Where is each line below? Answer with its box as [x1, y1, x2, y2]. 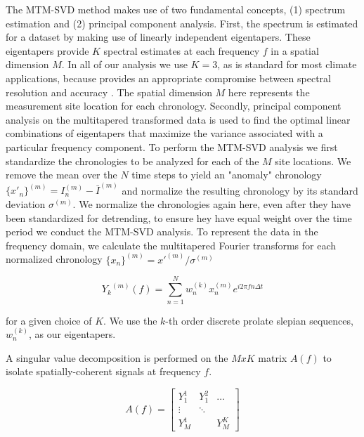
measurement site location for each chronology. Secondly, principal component [6, 98, 342, 113]
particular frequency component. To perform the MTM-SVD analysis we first [6, 139, 338, 154]
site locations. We [275, 153, 351, 168]
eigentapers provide [6, 43, 89, 58]
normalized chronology [6, 252, 103, 266]
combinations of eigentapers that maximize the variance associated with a [6, 126, 323, 141]
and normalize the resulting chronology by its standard [122, 183, 358, 197]
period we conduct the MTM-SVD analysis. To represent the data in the [6, 224, 318, 239]
